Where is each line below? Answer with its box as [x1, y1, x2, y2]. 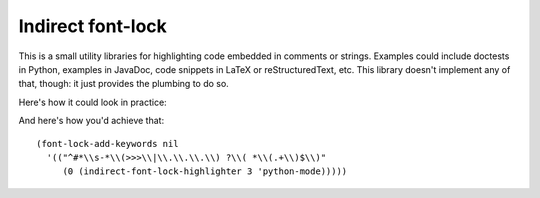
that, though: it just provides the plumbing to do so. [18, 78, 229, 90]
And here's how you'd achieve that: [18, 115, 165, 127]
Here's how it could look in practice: [18, 96, 167, 108]
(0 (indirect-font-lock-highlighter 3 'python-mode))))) [62, 166, 348, 177]
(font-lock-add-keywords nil [36, 138, 179, 149]
